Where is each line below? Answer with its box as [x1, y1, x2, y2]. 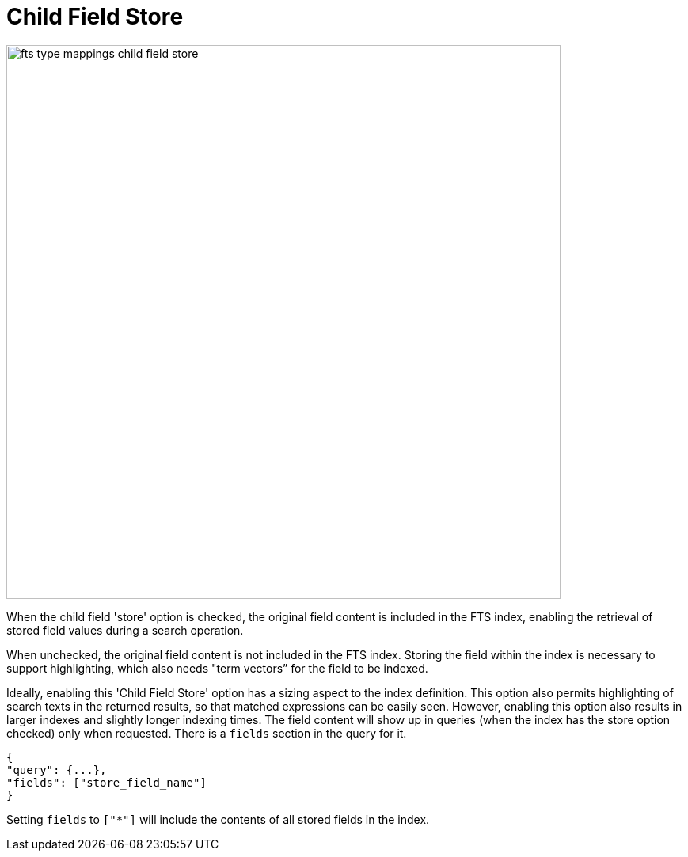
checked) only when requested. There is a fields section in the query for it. [6, 726, 407, 740]
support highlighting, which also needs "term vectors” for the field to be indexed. [6, 661, 428, 675]
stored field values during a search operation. [6, 623, 244, 637]
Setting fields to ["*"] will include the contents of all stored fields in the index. [6, 812, 430, 826]
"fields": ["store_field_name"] [6, 775, 207, 789]
